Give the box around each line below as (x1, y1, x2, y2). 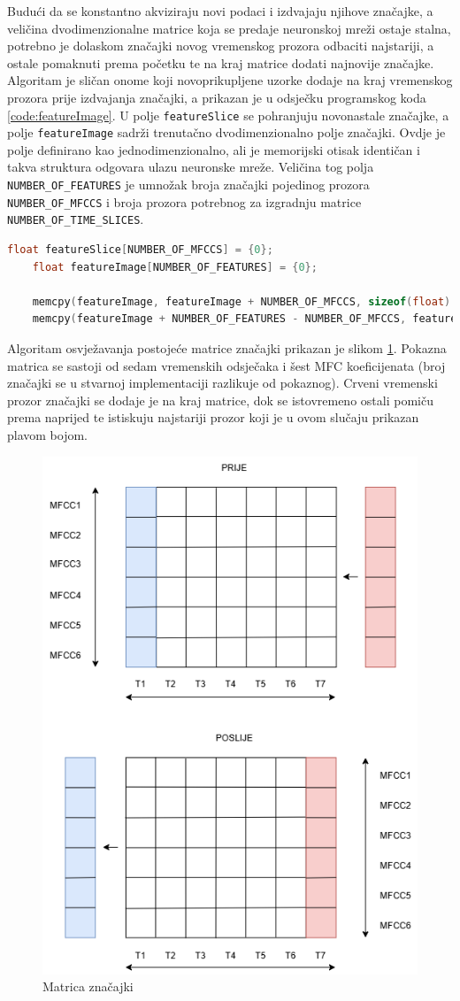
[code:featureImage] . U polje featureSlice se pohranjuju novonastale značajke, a (7, 105, 449, 124)
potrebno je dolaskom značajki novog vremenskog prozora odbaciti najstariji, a (7, 36, 434, 55)
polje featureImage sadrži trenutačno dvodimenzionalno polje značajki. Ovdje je (7, 123, 446, 142)
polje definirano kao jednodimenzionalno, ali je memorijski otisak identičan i (7, 140, 420, 158)
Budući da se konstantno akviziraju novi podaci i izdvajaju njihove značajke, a (7, 2, 433, 19)
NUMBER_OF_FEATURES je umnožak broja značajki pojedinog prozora (7, 175, 370, 194)
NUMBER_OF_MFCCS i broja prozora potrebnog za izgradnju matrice (7, 192, 362, 211)
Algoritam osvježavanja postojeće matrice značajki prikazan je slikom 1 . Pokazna (7, 339, 447, 357)
